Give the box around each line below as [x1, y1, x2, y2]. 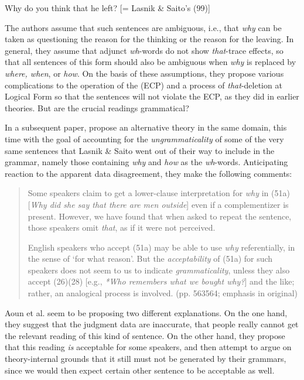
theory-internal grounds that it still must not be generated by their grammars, [5, 352, 286, 365]
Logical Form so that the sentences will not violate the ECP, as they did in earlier [5, 90, 299, 102]
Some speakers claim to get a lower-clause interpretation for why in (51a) [28, 187, 290, 199]
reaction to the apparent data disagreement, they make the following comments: [5, 167, 292, 179]
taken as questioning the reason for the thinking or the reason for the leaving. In [5, 33, 294, 45]
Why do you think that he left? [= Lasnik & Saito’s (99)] [5, 2, 210, 13]
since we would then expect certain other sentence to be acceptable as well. [5, 364, 275, 376]
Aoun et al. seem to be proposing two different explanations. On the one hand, [5, 306, 288, 319]
